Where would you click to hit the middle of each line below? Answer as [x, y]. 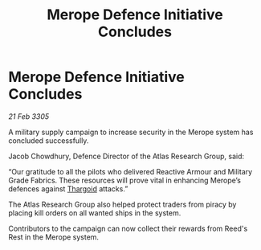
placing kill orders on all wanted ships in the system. [95, 213]
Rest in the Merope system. [53, 237]
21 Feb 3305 [29, 116]
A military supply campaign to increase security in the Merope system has [131, 132]
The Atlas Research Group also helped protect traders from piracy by [122, 204]
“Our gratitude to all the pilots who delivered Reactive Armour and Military [130, 171]
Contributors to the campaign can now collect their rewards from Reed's [128, 228]
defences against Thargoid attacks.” [68, 189]
